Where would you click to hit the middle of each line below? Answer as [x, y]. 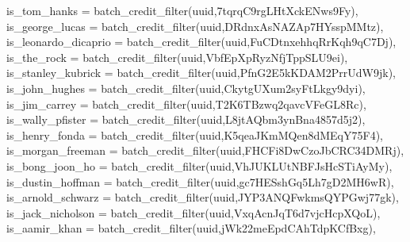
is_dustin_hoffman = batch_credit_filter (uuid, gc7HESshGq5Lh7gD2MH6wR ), [200, 181]
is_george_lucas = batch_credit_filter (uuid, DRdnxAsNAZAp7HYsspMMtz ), [195, 26]
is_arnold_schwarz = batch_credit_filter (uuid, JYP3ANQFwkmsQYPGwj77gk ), [203, 197]
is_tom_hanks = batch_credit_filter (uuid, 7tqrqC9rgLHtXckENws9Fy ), [182, 10]
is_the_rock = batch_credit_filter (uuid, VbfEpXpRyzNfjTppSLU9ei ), [177, 57]
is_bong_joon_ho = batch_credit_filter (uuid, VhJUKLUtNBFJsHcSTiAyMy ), [199, 165]
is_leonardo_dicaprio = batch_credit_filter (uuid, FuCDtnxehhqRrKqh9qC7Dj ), [201, 42]
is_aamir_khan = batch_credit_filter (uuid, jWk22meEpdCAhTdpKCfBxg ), [191, 228]
